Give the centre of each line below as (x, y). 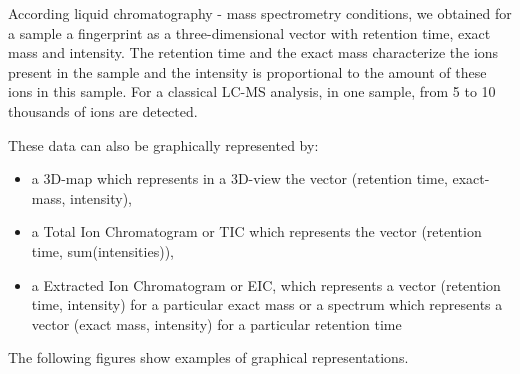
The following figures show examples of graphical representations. (208, 357)
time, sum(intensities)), (102, 250)
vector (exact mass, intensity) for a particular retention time (216, 323)
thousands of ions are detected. (103, 110)
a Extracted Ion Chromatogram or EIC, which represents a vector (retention (266, 284)
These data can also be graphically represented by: (163, 144)
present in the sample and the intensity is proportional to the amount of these (247, 71)
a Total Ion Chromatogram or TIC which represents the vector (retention (256, 231)
